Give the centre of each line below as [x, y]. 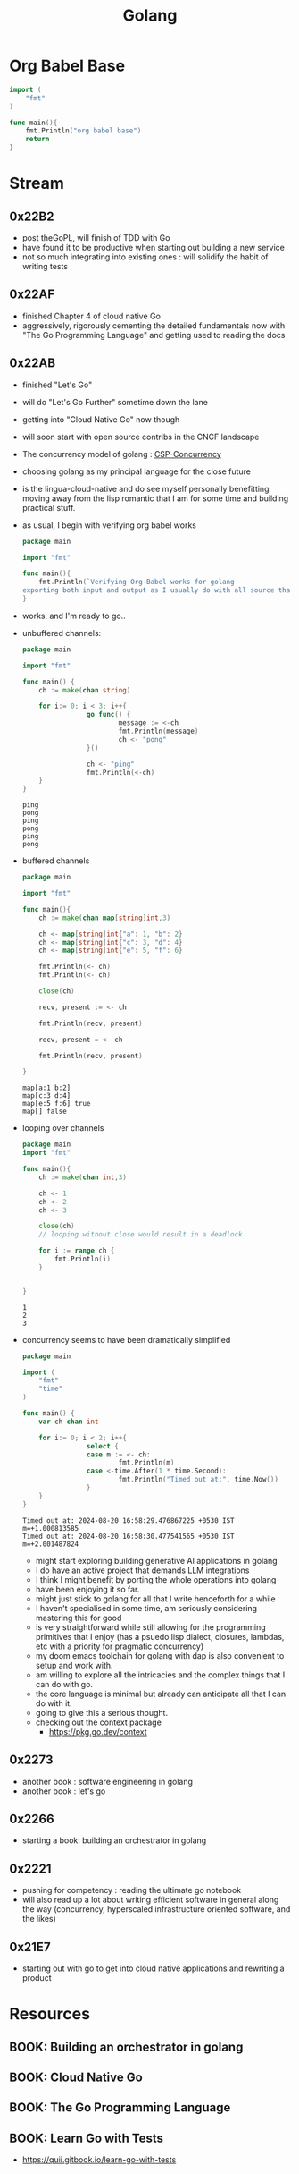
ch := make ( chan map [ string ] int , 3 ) [105, 918]
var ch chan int [69, 1422]
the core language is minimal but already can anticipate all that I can [161, 1694]
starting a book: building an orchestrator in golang [114, 1840]
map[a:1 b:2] [46, 1088]
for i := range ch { [77, 1251]
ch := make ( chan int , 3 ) [83, 1177]
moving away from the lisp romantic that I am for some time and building [155, 498]
